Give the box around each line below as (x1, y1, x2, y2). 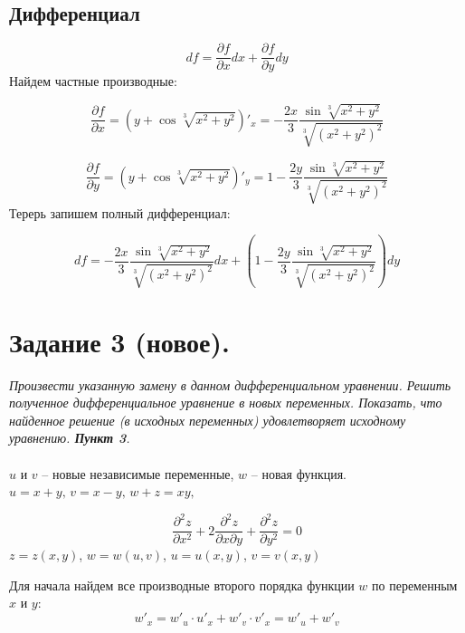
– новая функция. (251, 464, 346, 483)
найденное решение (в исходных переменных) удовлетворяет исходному (9, 410, 406, 429)
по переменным (372, 575, 458, 594)
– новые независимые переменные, (42, 464, 234, 483)
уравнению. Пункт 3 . (9, 428, 130, 447)
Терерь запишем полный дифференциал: (9, 203, 231, 222)
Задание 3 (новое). (9, 322, 230, 360)
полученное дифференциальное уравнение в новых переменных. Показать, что (9, 393, 442, 412)
